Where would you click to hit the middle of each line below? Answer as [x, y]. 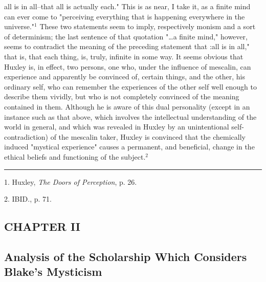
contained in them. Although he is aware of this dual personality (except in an [127, 106]
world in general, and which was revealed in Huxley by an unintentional [117, 127]
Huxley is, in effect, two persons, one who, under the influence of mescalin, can [128, 66]
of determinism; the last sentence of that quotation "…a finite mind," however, [126, 36]
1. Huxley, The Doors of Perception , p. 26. [71, 181]
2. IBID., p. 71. [28, 199]
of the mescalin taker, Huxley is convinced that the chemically [148, 136]
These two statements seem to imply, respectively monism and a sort [148, 26]
